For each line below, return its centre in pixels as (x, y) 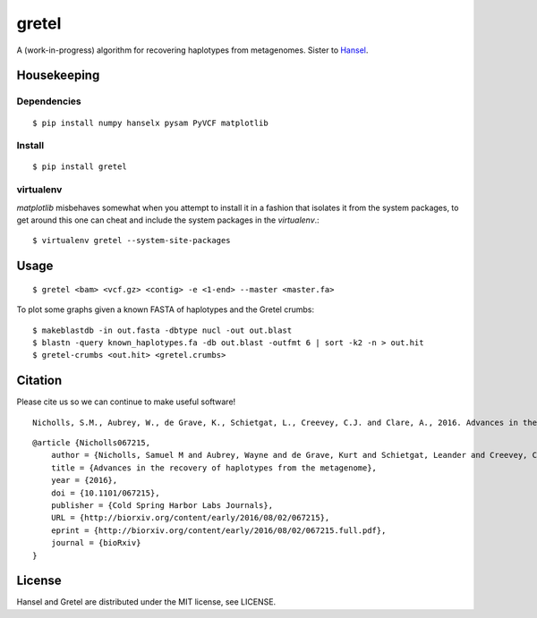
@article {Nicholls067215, (92, 443)
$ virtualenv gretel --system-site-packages (132, 241)
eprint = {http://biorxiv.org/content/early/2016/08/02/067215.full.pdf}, (218, 530)
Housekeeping (58, 76)
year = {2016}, (84, 480)
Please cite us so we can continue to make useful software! (126, 402)
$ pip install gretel (80, 167)
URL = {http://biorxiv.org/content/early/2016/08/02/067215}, (190, 518)
